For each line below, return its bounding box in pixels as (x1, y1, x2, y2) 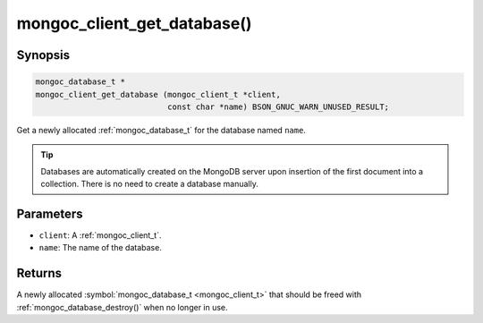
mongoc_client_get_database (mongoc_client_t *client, (35, 89, 281, 99)
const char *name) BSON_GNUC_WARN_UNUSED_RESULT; (166, 101, 389, 112)
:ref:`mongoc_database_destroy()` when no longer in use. (16, 302, 228, 312)
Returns (16, 266, 63, 281)
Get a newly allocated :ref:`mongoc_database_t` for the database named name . (16, 124, 306, 135)
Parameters (16, 206, 83, 221)
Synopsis (16, 47, 71, 63)
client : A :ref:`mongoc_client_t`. (38, 230, 162, 241)
